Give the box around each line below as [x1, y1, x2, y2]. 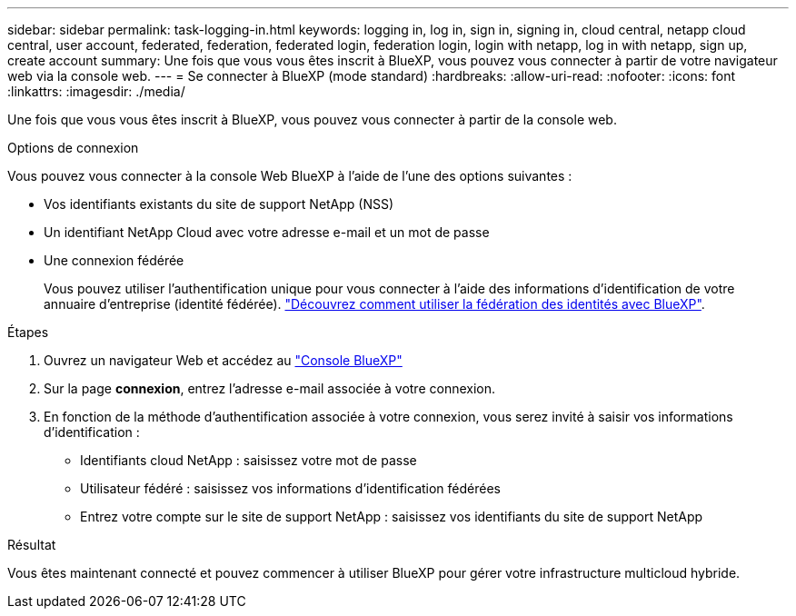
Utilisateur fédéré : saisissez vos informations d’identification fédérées [80, 481, 501, 496]
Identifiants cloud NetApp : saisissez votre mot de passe [80, 452, 417, 468]
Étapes [7, 324, 49, 340]
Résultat [7, 537, 56, 552]
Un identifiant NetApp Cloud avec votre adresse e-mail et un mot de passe [44, 224, 490, 240]
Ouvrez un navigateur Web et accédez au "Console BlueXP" [44, 353, 403, 368]
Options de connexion [7, 140, 139, 155]
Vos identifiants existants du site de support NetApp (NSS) [44, 196, 394, 212]
